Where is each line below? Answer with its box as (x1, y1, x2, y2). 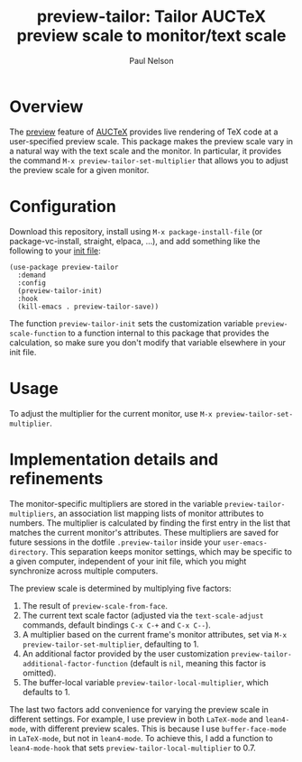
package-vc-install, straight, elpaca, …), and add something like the (9, 235, 261, 246)
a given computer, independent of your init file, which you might (9, 555, 247, 566)
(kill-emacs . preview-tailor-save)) (17, 302, 160, 311)
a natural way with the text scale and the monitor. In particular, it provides (9, 145, 282, 156)
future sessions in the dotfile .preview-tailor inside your (9, 537, 221, 547)
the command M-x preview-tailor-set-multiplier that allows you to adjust (9, 155, 288, 166)
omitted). (22, 667, 57, 678)
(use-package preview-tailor (9, 262, 119, 271)
